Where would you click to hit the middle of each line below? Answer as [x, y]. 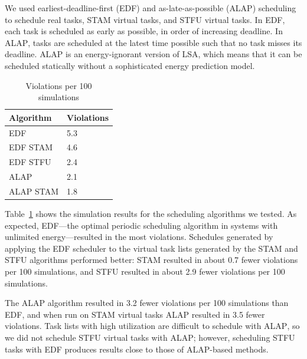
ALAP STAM [34, 191]
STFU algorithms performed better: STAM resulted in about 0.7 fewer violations [151, 260]
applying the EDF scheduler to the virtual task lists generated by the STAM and [151, 248]
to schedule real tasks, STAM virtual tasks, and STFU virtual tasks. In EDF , [145, 19]
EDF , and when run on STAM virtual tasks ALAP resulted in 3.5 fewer [135, 314]
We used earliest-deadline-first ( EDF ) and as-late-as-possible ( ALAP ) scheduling [151, 8]
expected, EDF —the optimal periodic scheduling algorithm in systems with [141, 225]
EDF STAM [31, 147]
